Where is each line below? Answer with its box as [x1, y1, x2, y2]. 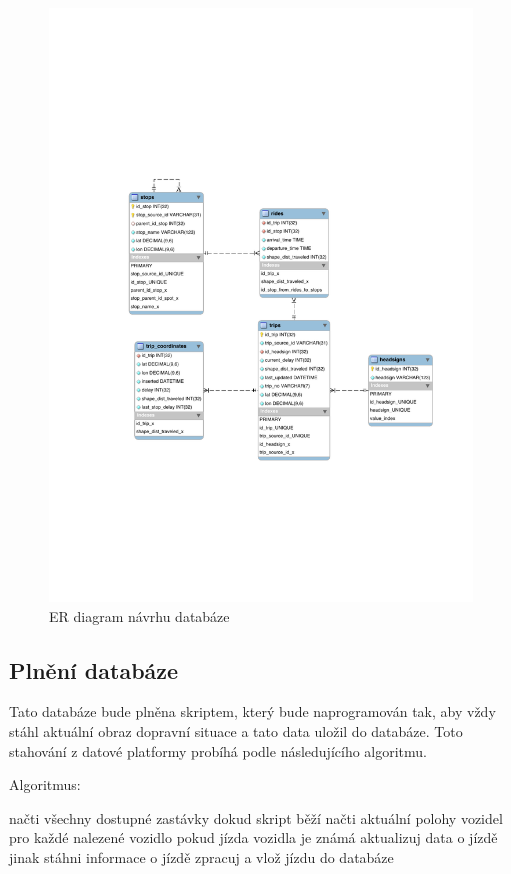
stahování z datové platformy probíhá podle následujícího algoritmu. [9, 740, 427, 761]
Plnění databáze [9, 654, 179, 685]
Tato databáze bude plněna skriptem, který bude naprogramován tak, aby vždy [9, 701, 496, 722]
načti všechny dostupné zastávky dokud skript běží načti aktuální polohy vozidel [9, 807, 503, 828]
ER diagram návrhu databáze [49, 605, 230, 626]
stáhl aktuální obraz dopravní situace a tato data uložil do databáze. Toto [9, 720, 463, 741]
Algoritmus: [9, 774, 81, 795]
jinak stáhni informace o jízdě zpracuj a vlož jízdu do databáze [9, 846, 394, 867]
